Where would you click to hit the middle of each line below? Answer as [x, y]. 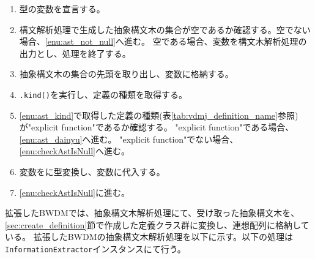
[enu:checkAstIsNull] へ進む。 [75, 151]
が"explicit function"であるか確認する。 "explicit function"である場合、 [157, 127]
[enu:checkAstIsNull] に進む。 [75, 192]
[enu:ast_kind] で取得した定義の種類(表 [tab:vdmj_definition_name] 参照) [159, 115]
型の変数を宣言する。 [62, 9]
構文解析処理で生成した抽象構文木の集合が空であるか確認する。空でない [165, 29]
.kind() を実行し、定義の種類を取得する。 [103, 94]
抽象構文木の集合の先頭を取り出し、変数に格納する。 [126, 74]
